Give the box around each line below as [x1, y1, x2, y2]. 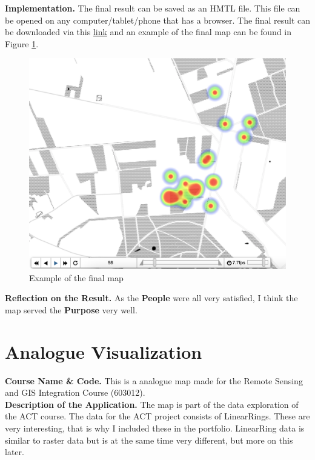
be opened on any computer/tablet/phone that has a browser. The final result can [5, 13, 311, 26]
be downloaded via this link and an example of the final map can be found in [5, 25, 292, 38]
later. [5, 445, 24, 458]
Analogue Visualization [5, 339, 202, 364]
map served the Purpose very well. [5, 303, 138, 316]
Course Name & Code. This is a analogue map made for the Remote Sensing [5, 374, 303, 387]
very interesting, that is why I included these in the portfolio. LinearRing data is [5, 422, 305, 435]
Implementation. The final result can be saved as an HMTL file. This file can [5, 2, 300, 14]
